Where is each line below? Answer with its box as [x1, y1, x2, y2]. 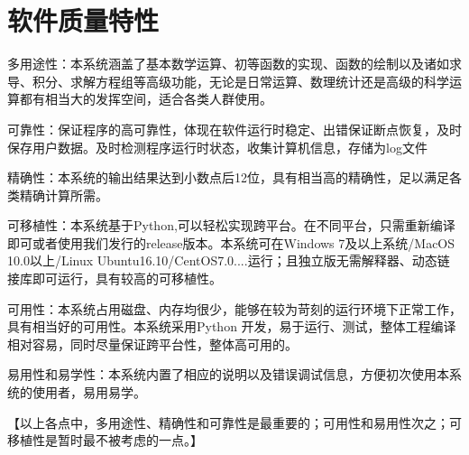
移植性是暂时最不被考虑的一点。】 [7, 431, 203, 450]
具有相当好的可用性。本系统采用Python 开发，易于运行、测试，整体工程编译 [7, 317, 456, 336]
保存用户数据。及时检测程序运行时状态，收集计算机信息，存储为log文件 [7, 137, 428, 156]
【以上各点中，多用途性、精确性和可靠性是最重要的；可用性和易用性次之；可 [7, 413, 462, 432]
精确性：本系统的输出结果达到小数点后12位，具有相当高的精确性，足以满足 [7, 168, 449, 187]
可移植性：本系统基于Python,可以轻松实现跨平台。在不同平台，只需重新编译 [7, 216, 455, 235]
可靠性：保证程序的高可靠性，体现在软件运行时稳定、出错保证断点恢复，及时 [7, 119, 462, 138]
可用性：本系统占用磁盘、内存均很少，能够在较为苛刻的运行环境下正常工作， [7, 299, 462, 318]
